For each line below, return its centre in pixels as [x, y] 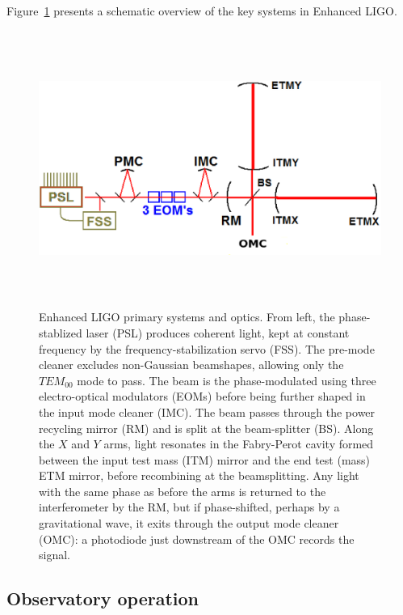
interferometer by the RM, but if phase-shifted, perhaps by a [189, 507]
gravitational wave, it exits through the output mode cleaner [189, 523]
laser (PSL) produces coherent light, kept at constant [218, 332]
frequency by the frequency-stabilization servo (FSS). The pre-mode [207, 348]
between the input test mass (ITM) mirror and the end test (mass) [205, 459]
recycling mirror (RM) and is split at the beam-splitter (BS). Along [206, 428]
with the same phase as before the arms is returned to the [183, 491]
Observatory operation [103, 598]
